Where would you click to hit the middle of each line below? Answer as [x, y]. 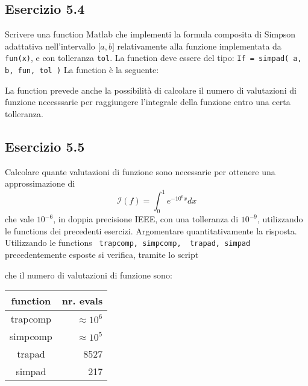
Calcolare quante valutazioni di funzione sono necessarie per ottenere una [140, 171]
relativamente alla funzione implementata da [199, 46]
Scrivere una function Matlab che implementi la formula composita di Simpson [150, 34]
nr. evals [82, 301]
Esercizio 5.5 [45, 146]
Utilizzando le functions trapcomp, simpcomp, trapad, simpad [128, 243]
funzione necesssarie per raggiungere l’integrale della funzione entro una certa [148, 102]
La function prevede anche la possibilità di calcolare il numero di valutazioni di [151, 90]
